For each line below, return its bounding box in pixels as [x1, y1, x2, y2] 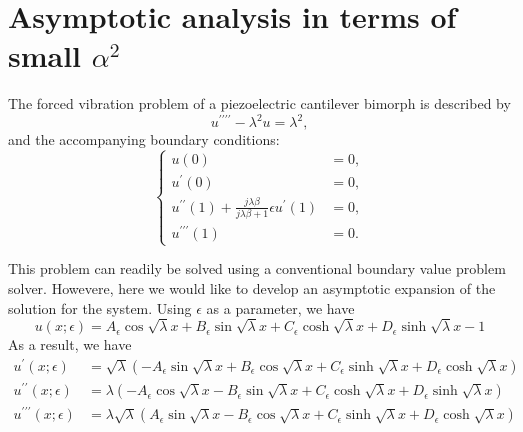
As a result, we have [8, 334, 132, 355]
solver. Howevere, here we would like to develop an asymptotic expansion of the [8, 277, 496, 298]
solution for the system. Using [8, 297, 192, 318]
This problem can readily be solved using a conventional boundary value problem [8, 258, 506, 279]
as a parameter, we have [206, 297, 355, 318]
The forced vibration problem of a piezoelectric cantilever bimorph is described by [8, 93, 511, 114]
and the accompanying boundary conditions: [8, 129, 280, 150]
